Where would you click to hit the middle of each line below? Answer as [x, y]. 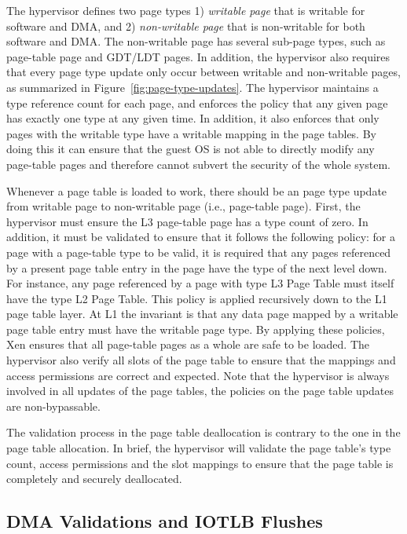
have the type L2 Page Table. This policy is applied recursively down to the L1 [197, 298]
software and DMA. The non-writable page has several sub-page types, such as [196, 41]
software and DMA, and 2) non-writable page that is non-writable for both [186, 26]
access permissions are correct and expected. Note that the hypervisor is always [198, 375]
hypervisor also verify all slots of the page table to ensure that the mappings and [201, 360]
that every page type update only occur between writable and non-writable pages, [203, 72]
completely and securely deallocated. [94, 479]
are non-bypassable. [53, 406]
